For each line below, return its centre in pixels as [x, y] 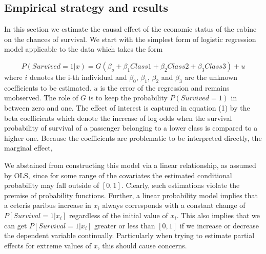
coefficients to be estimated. [48, 87]
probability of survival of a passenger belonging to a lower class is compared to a [131, 128]
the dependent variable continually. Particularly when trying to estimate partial [129, 235]
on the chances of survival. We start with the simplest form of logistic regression [130, 39]
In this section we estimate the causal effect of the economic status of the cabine [130, 29]
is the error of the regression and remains [165, 87]
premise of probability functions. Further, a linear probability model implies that [131, 195]
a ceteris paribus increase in [48, 205]
